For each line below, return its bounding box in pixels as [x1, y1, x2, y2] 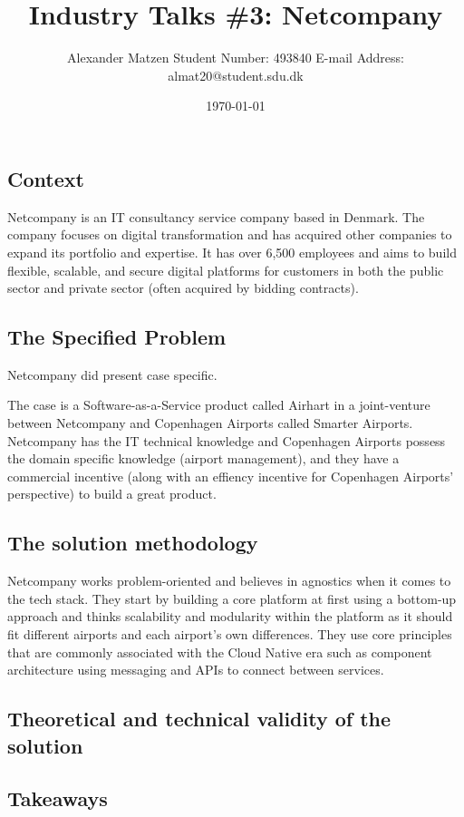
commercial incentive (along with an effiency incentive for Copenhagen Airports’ [7, 466, 454, 485]
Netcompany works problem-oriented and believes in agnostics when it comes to [7, 571, 451, 590]
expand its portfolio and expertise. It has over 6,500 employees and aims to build [7, 242, 457, 261]
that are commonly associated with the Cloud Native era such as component [7, 642, 432, 661]
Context [7, 164, 84, 192]
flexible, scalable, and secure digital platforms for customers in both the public [7, 260, 444, 279]
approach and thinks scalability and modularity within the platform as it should [7, 607, 453, 626]
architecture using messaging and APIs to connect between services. [7, 660, 384, 679]
